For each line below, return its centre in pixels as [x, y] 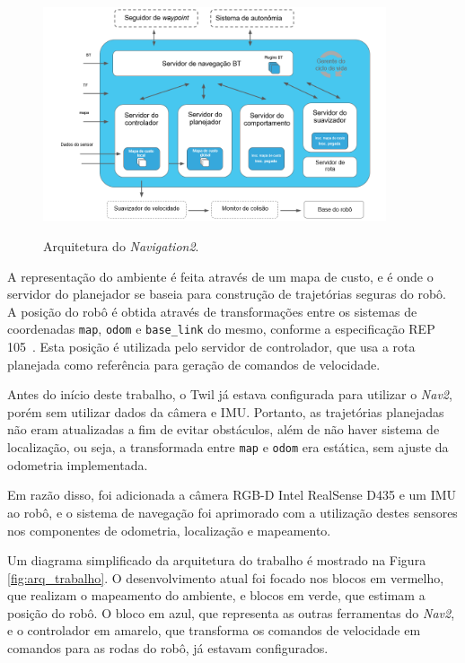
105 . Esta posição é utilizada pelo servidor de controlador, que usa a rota [211, 347]
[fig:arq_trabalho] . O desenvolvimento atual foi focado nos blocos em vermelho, [226, 577]
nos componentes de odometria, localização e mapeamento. [169, 530]
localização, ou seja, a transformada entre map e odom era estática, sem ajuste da [228, 447]
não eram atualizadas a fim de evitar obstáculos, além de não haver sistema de [224, 429]
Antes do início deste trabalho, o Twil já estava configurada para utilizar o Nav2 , [230, 394]
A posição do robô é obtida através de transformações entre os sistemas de [212, 311]
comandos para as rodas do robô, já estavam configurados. [168, 648]
